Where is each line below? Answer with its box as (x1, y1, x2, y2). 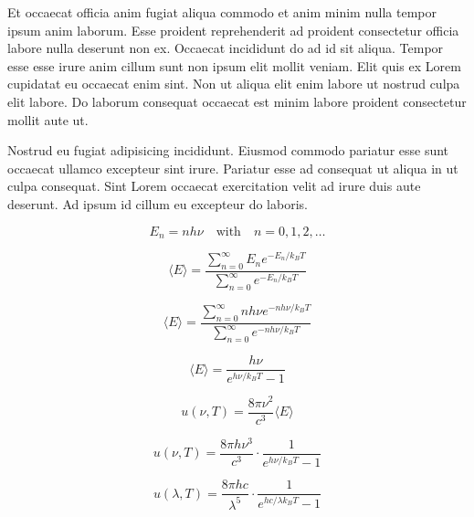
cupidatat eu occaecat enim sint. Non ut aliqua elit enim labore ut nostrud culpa (7, 74, 460, 93)
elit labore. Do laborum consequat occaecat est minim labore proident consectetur (7, 91, 467, 111)
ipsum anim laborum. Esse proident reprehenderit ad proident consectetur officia (7, 20, 459, 39)
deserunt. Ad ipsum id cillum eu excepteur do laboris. (7, 194, 308, 213)
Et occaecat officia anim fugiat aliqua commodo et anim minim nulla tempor (7, 3, 437, 21)
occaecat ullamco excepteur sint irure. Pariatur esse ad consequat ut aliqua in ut (7, 158, 458, 177)
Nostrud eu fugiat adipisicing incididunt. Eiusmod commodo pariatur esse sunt (7, 141, 449, 160)
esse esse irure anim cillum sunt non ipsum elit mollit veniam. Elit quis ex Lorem (7, 56, 461, 75)
